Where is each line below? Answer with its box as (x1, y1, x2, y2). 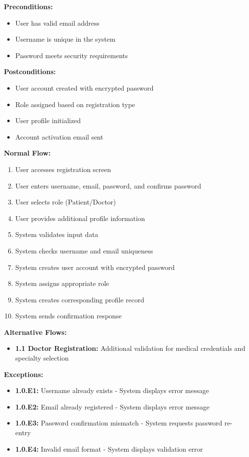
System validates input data (15, 229, 99, 239)
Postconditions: (4, 66, 56, 77)
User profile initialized (15, 115, 81, 126)
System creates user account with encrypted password (15, 262, 175, 272)
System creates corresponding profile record (15, 294, 145, 304)
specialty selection (15, 353, 69, 363)
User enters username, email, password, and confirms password (15, 180, 202, 190)
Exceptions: (4, 369, 44, 379)
